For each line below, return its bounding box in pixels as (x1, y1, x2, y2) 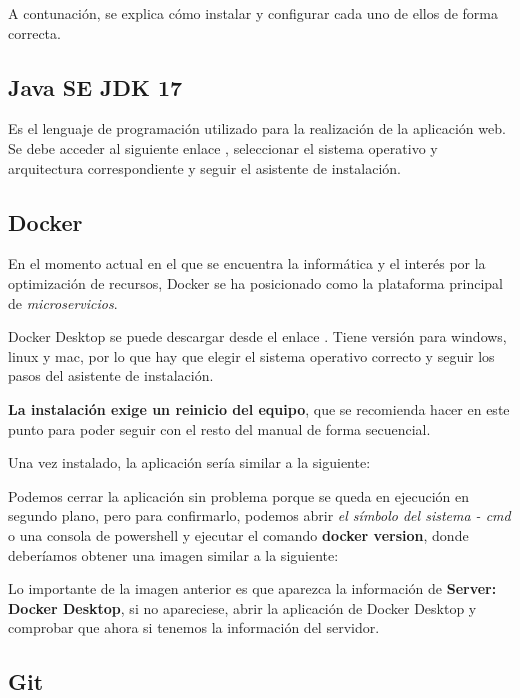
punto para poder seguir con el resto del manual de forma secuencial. (8, 418, 431, 439)
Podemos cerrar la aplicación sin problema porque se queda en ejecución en (8, 485, 470, 506)
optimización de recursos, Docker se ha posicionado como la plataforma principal (8, 272, 503, 293)
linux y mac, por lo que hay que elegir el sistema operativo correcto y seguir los (8, 345, 495, 366)
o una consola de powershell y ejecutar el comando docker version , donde (8, 524, 469, 545)
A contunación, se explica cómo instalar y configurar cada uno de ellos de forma (8, 3, 498, 23)
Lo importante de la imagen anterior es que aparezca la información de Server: (8, 578, 497, 599)
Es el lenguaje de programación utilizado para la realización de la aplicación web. (8, 118, 506, 139)
